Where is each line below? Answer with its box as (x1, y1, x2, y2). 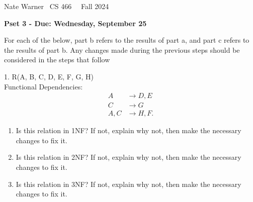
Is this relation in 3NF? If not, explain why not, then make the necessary (16, 178, 241, 189)
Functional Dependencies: (4, 81, 83, 91)
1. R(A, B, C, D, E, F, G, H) (4, 71, 94, 81)
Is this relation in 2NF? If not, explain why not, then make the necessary (16, 152, 241, 162)
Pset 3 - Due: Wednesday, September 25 (4, 18, 147, 28)
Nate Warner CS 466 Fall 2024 (4, 1, 109, 11)
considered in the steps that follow (4, 54, 110, 65)
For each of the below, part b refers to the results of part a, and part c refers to (4, 35, 249, 45)
